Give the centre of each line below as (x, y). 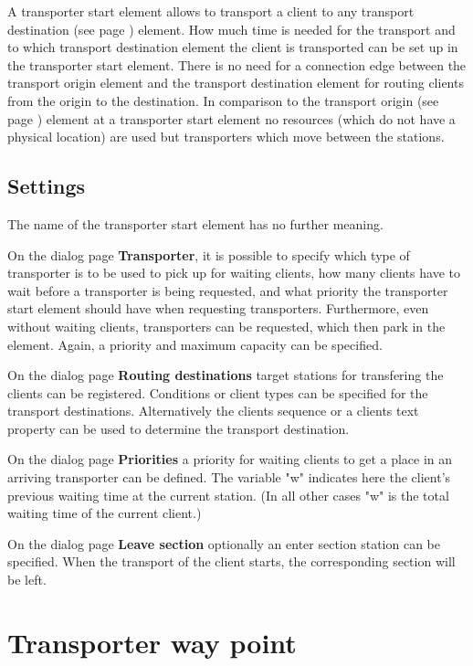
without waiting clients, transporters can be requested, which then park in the (226, 326)
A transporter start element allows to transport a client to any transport (211, 11)
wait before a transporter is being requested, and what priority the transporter (228, 290)
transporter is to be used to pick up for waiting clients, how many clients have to (234, 273)
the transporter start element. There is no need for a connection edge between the (237, 64)
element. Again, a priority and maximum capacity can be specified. (195, 344)
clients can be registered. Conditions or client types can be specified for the (218, 392)
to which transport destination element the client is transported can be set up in (233, 47)
